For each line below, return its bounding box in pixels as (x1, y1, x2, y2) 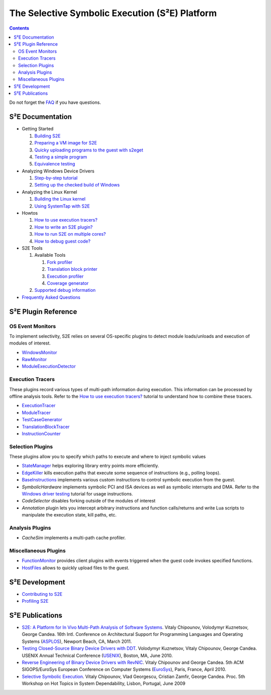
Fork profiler (47, 259, 73, 265)
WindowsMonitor (22, 349, 57, 356)
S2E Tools (22, 245, 43, 251)
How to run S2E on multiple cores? (34, 231, 106, 237)
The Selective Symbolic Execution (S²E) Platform (9, 8, 217, 19)
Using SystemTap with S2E (34, 203, 90, 209)
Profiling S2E (22, 598, 49, 604)
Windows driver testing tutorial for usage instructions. (22, 491, 133, 497)
